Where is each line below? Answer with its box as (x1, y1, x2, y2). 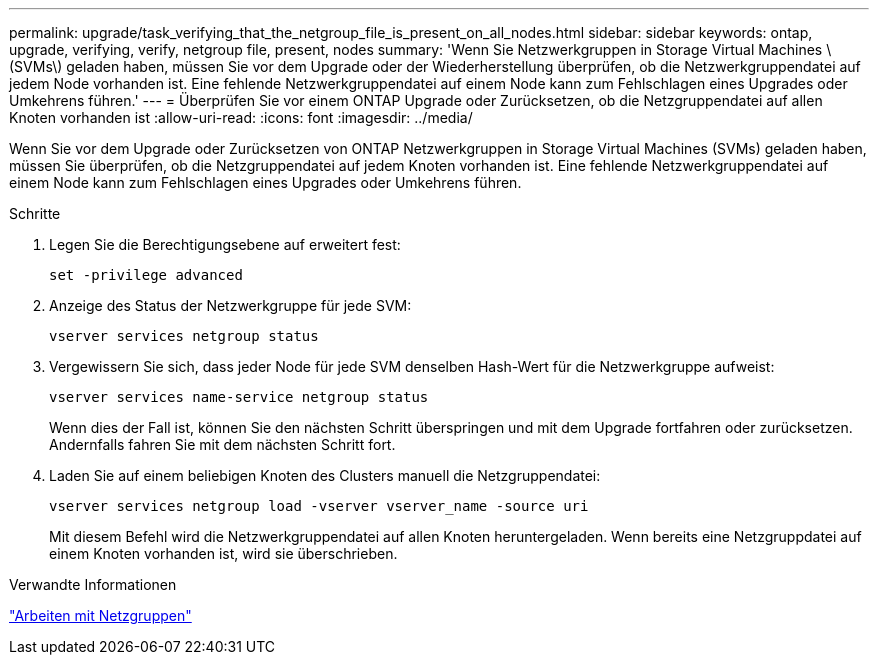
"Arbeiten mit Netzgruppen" (9, 607, 192, 624)
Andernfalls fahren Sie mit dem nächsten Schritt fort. (49, 436, 396, 453)
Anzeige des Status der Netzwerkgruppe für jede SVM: (49, 297, 412, 314)
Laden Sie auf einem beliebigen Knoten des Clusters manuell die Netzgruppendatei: (49, 467, 601, 484)
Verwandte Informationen (9, 576, 177, 593)
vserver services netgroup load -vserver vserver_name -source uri (49, 498, 589, 514)
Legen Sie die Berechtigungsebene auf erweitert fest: (49, 236, 401, 253)
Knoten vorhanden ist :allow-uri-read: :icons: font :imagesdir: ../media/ (9, 109, 473, 126)
